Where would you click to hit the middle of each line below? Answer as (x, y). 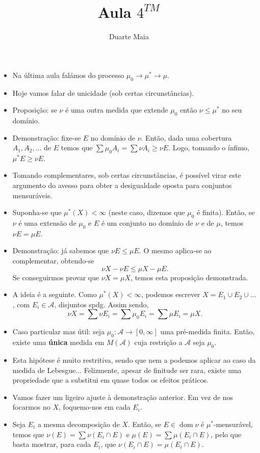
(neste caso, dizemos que (147, 212)
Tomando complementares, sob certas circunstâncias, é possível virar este (127, 175)
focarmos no (31, 407)
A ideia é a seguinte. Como (55, 294)
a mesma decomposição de (79, 424)
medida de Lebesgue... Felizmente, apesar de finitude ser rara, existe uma (127, 370)
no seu (232, 110)
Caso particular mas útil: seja (59, 331)
